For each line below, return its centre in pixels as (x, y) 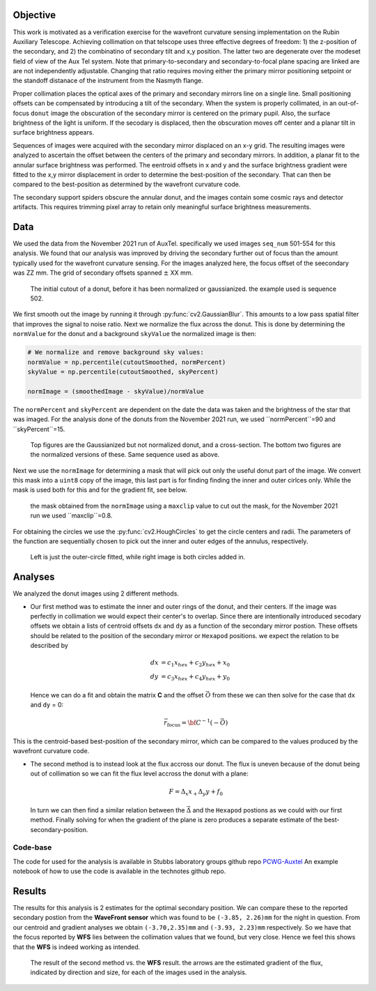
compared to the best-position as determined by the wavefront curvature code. (127, 184)
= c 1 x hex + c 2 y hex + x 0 (195, 664)
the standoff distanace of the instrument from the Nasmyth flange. (108, 81)
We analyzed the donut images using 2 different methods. (96, 593)
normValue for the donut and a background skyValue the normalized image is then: (135, 334)
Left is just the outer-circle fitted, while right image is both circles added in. (138, 557)
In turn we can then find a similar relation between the (108, 810)
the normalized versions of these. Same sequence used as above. (125, 455)
